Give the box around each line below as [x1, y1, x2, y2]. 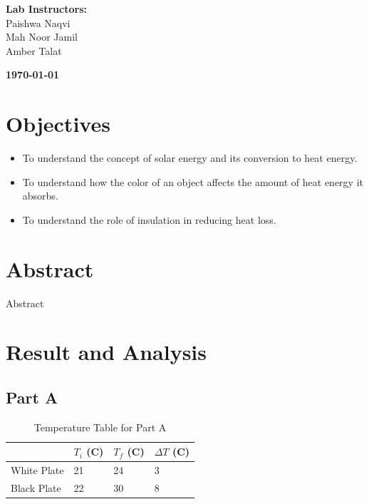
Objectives [6, 109, 110, 138]
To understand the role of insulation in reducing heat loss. [22, 212, 276, 227]
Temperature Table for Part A [33, 419, 167, 434]
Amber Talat [6, 43, 62, 58]
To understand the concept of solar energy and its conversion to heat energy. [22, 150, 358, 165]
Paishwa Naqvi [6, 15, 71, 30]
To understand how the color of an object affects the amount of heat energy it [22, 174, 363, 189]
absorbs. [22, 188, 58, 203]
